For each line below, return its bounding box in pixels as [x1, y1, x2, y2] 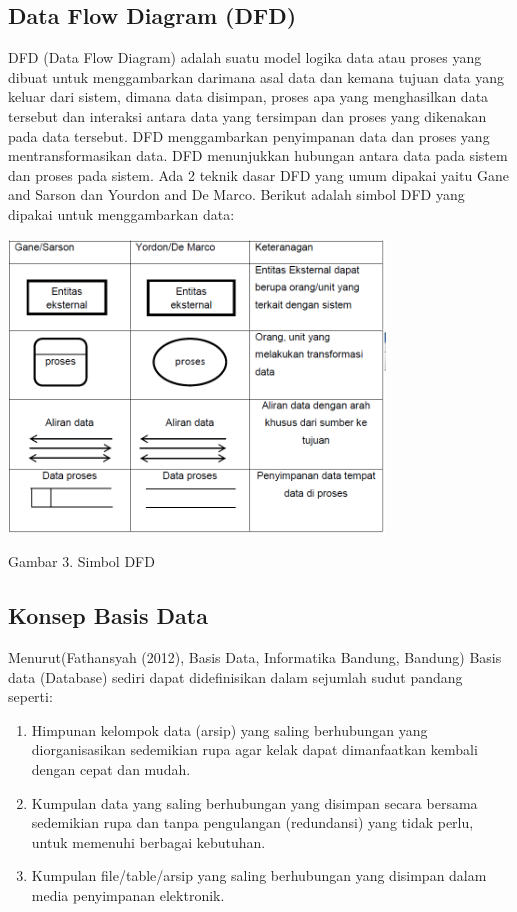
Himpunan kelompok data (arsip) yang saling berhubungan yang [31, 719, 428, 740]
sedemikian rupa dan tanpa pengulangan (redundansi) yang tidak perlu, [31, 812, 474, 833]
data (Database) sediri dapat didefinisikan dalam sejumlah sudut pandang [8, 666, 463, 687]
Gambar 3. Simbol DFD [8, 551, 155, 572]
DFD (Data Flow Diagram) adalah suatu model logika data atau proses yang [8, 47, 482, 68]
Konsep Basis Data [8, 600, 208, 631]
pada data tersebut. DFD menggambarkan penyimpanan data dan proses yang [8, 125, 490, 146]
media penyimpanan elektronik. [31, 884, 225, 905]
